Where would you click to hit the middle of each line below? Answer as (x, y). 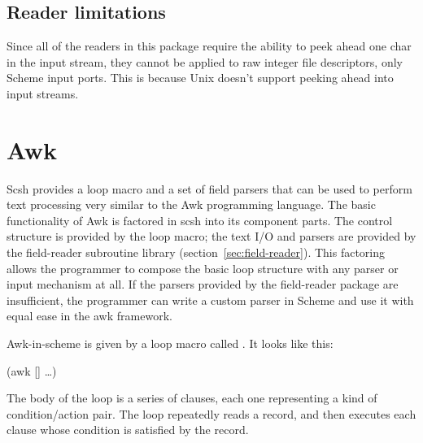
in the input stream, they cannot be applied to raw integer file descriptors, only (205, 61)
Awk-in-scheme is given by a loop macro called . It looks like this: (170, 343)
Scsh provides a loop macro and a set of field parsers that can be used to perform (209, 188)
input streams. (43, 93)
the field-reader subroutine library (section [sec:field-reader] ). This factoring (196, 252)
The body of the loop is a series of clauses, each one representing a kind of (192, 398)
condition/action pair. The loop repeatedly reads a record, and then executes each (211, 413)
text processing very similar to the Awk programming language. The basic (191, 204)
